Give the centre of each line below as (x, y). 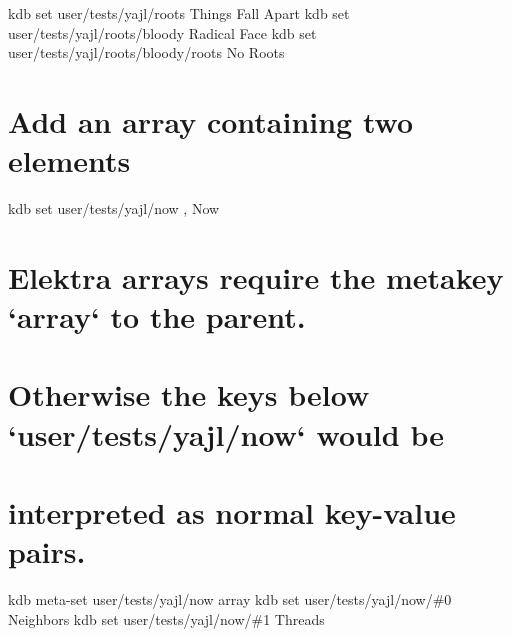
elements (69, 160)
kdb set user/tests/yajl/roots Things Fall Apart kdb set (179, 13)
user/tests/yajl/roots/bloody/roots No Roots (146, 52)
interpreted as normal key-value (232, 512)
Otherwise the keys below (189, 394)
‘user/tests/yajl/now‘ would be (226, 433)
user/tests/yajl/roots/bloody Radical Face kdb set (162, 32)
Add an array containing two (211, 120)
